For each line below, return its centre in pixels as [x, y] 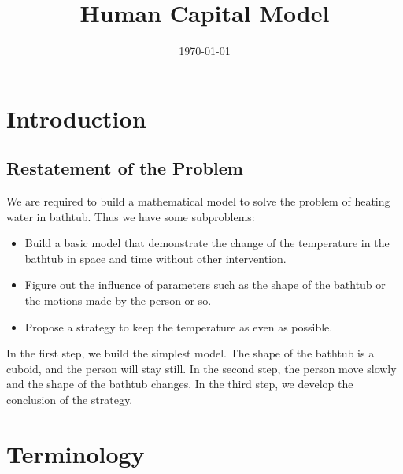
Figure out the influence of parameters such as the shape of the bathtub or [205, 285]
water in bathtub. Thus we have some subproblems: [131, 216]
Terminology [76, 453]
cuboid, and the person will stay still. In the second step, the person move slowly [201, 368]
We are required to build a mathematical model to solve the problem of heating [198, 201]
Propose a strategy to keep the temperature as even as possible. [179, 326]
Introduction [76, 118]
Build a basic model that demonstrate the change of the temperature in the [207, 243]
